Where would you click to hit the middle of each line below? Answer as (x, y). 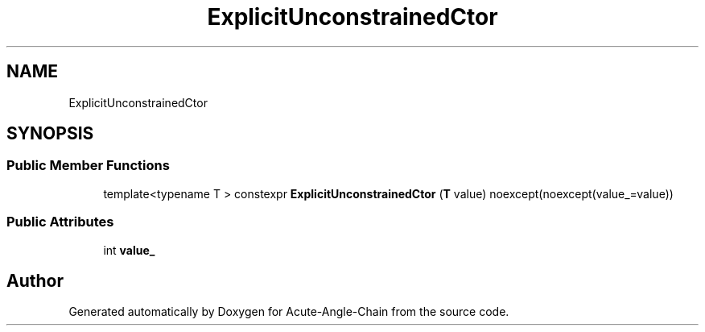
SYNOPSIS (50, 134)
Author (35, 280)
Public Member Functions (88, 166)
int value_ (129, 250)
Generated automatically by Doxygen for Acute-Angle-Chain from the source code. (289, 312)
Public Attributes (60, 222)
